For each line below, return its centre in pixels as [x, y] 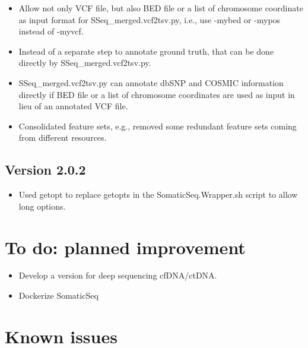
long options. [42, 206]
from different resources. [63, 137]
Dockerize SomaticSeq [58, 295]
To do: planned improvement [125, 247]
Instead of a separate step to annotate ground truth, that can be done [146, 51]
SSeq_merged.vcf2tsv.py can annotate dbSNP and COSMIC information [151, 82]
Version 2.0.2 [45, 170]
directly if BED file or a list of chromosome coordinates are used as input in [157, 94]
